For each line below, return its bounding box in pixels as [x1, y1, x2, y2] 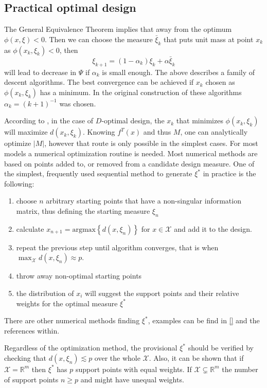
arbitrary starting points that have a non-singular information [46, 195, 241, 206]
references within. [4, 325, 60, 336]
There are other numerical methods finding [4, 315, 140, 326]
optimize [4, 138, 31, 149]
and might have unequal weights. [80, 374, 184, 384]
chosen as [205, 77, 235, 87]
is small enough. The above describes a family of [102, 66, 255, 77]
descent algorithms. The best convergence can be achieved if [4, 77, 194, 87]
